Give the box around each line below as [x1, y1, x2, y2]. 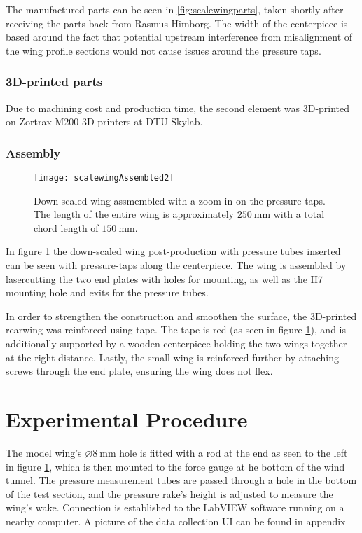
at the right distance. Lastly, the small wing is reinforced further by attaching [6, 349, 339, 364]
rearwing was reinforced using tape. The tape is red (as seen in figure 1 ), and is [6, 322, 347, 337]
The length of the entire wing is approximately [34, 207, 234, 221]
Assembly [6, 144, 61, 161]
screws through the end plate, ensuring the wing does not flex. [6, 364, 273, 378]
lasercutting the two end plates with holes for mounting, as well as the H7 [6, 271, 323, 286]
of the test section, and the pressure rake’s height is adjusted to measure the [6, 486, 333, 501]
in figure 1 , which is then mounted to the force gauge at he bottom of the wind [6, 459, 345, 473]
